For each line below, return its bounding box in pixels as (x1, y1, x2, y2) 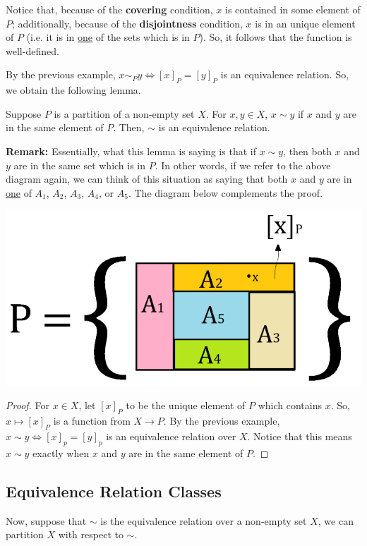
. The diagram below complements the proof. (128, 185, 323, 200)
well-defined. (6, 43, 59, 58)
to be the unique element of (126, 398, 246, 413)
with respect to (58, 527, 124, 542)
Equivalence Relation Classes (6, 480, 222, 502)
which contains (258, 398, 322, 413)
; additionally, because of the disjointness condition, (12, 16, 243, 30)
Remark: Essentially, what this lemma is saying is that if (6, 143, 256, 158)
